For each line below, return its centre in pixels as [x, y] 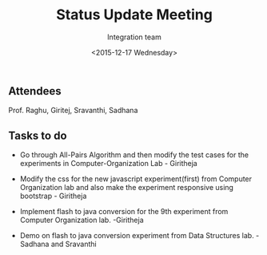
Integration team [134, 37]
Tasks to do [38, 135]
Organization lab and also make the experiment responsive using [127, 188]
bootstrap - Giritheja [53, 196]
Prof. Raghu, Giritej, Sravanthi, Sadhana [73, 111]
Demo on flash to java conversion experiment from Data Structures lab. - [139, 236]
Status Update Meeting [134, 15]
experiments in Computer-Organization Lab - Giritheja [108, 164]
